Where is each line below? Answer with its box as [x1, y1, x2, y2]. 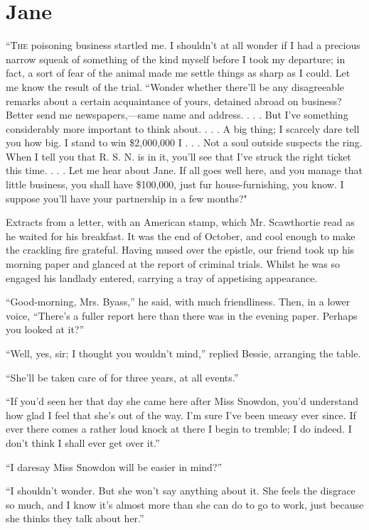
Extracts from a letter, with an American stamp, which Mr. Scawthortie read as [6, 215, 355, 229]
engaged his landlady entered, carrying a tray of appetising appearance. [6, 270, 318, 285]
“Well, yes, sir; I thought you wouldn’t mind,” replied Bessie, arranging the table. [6, 346, 361, 360]
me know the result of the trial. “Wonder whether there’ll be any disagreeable [6, 79, 344, 94]
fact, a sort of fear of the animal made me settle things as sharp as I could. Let [6, 65, 351, 80]
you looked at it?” [6, 322, 85, 337]
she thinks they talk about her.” [6, 511, 144, 526]
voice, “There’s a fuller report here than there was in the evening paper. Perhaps [6, 308, 358, 323]
